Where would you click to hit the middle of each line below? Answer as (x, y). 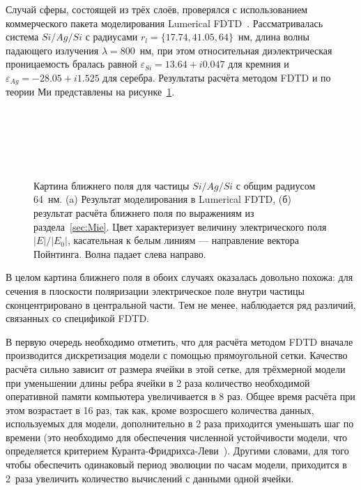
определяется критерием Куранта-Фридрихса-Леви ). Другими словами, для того (177, 451)
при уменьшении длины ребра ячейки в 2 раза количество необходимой (158, 382)
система (22, 37)
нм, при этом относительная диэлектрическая (236, 50)
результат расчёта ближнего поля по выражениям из (144, 212)
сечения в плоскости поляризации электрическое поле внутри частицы (155, 290)
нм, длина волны (274, 37)
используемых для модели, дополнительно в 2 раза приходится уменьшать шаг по (180, 423)
